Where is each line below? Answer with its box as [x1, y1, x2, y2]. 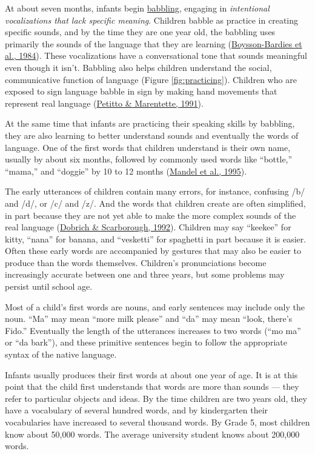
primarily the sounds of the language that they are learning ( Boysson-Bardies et [5, 37, 302, 50]
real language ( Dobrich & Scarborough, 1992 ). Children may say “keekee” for [5, 221, 291, 233]
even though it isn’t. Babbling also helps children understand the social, [5, 61, 272, 73]
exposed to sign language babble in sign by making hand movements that [5, 85, 277, 98]
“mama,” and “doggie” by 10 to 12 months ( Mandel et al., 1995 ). [5, 164, 247, 177]
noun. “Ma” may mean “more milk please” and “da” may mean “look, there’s [5, 312, 293, 325]
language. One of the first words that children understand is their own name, [5, 141, 291, 153]
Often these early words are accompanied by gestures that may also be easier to [5, 244, 302, 257]
